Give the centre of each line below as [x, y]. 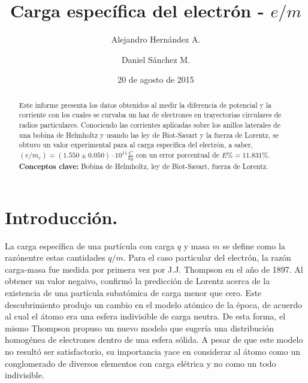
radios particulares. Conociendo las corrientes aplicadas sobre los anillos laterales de [150, 125]
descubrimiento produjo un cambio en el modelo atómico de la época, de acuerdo [154, 304]
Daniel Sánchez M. [156, 59]
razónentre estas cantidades [55, 257]
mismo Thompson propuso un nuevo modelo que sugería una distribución [139, 328]
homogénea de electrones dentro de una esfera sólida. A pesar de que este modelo [154, 340]
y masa [197, 245]
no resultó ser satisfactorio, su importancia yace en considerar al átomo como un [153, 352]
